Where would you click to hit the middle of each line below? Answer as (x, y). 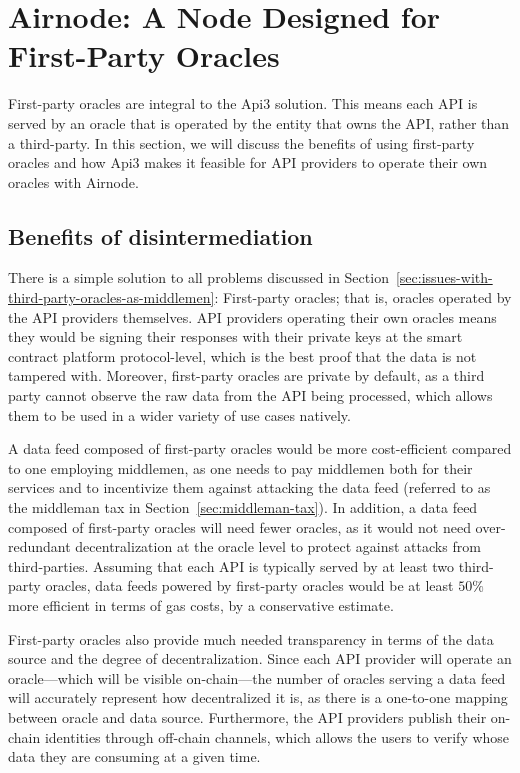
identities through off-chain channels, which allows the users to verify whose (277, 736)
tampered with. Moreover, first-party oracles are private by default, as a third (246, 375)
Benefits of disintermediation (160, 235)
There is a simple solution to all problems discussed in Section (198, 277)
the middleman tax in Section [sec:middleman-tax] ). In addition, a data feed (243, 507)
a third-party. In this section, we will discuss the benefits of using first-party (241, 142)
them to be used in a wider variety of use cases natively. (179, 414)
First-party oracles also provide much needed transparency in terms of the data (251, 638)
